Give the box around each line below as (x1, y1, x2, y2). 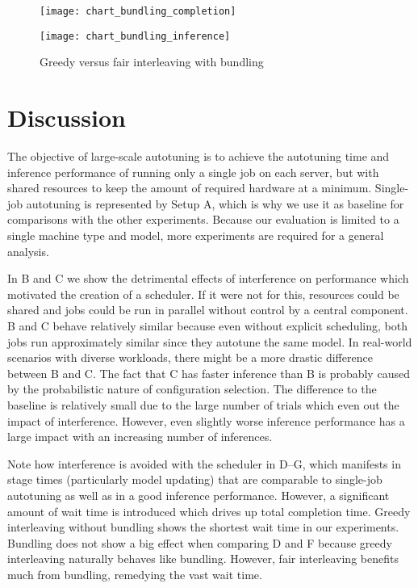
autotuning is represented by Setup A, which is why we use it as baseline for (26, 195, 404, 212)
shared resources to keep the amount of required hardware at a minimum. (7, 179, 372, 196)
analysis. (7, 242, 49, 259)
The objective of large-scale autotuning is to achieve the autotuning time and (7, 148, 390, 165)
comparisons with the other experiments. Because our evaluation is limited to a (7, 211, 399, 228)
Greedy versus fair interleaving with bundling (40, 53, 264, 70)
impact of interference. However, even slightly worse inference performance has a (7, 412, 405, 429)
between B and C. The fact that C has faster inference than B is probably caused (7, 364, 410, 381)
